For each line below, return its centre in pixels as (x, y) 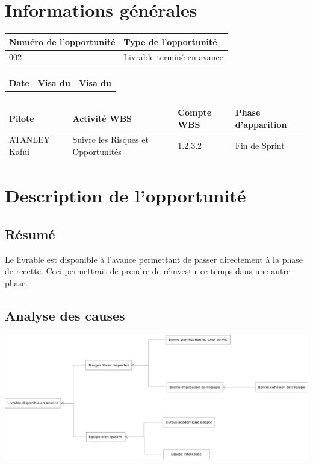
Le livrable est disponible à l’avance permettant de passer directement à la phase (154, 259)
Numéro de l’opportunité (62, 41)
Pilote (22, 118)
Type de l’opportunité (170, 41)
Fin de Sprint (260, 146)
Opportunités (97, 151)
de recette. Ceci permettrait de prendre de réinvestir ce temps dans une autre (148, 271)
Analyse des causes (65, 315)
